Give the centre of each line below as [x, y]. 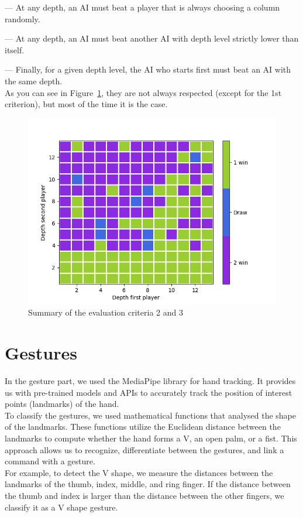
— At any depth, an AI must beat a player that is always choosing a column [142, 7]
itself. [15, 49]
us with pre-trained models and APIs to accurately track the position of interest [149, 392]
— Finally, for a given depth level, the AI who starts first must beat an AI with [148, 69]
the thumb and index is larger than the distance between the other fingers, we [144, 495]
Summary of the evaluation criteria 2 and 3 [106, 312]
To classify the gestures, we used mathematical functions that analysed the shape [151, 415]
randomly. [23, 18]
